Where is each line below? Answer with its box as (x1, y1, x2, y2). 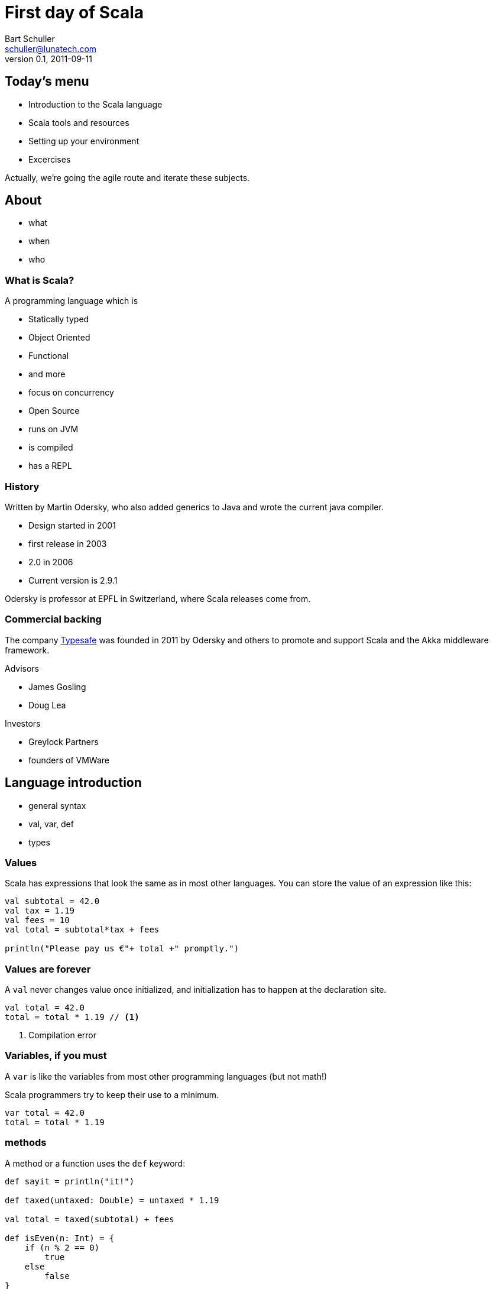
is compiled (28, 442, 73, 453)
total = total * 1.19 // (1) (5, 1012, 140, 1022)
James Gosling (28, 681, 86, 692)
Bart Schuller (5, 33, 55, 44)
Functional (28, 351, 69, 361)
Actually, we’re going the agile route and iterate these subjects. (5, 172, 250, 183)
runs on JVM (28, 424, 79, 435)
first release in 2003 (28, 538, 107, 549)
